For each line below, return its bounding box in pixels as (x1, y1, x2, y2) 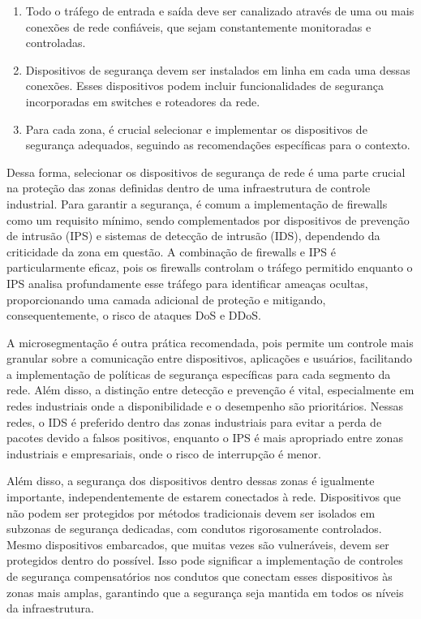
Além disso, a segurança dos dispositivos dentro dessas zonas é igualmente (6, 472, 375, 489)
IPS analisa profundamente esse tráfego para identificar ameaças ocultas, (6, 274, 368, 291)
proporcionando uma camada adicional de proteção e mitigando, (6, 290, 326, 307)
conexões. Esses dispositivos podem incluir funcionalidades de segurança (25, 77, 384, 94)
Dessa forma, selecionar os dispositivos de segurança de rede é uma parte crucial (6, 163, 406, 180)
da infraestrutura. (6, 600, 94, 617)
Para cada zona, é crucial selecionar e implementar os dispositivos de (25, 120, 367, 137)
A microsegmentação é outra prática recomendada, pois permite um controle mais (6, 333, 414, 350)
